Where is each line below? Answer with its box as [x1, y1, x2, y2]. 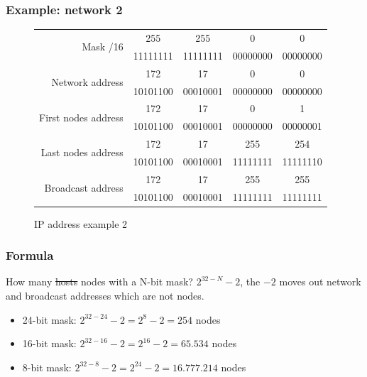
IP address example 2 [34, 216, 128, 231]
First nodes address [39, 109, 124, 124]
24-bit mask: [22, 312, 77, 327]
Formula [6, 246, 54, 264]
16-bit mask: [22, 336, 77, 351]
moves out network [279, 274, 361, 289]
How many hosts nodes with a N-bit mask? [6, 274, 193, 289]
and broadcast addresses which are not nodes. [6, 288, 204, 303]
